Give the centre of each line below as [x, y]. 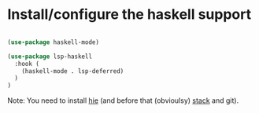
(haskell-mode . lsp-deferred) [73, 71]
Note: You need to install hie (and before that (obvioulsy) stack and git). [123, 100]
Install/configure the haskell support [129, 15]
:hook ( [27, 64]
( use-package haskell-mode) [54, 42]
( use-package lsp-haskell [50, 56]
